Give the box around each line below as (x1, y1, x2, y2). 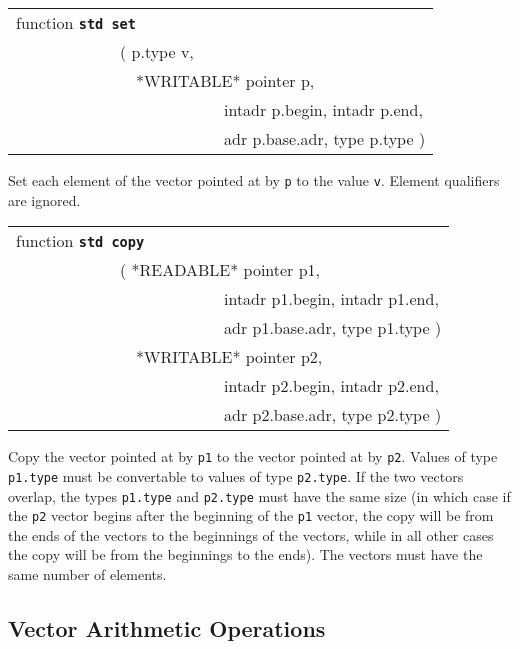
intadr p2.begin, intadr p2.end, (224, 374, 439, 398)
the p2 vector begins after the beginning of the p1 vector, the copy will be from (8, 505, 494, 526)
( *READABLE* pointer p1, (120, 258, 321, 282)
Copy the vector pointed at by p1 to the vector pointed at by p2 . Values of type (8, 446, 498, 467)
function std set (16, 11, 136, 34)
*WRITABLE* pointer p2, (136, 345, 323, 369)
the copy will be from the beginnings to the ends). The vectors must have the (8, 544, 483, 565)
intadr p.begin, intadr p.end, (224, 98, 423, 121)
